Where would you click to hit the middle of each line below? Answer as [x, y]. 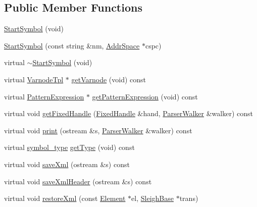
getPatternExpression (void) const [145, 96]
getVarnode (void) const [109, 79]
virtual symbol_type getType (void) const [69, 147]
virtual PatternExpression [44, 96]
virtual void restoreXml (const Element [65, 198]
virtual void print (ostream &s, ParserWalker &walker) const [98, 130]
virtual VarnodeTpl [34, 79]
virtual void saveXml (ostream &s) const [67, 164]
